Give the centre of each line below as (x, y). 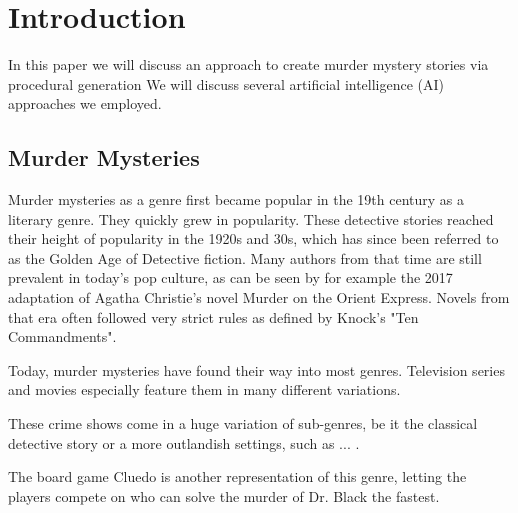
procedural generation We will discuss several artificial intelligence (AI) (226, 83)
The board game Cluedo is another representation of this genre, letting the (237, 476)
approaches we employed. (85, 103)
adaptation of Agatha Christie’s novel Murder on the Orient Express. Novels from (259, 297)
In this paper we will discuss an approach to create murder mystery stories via (248, 64)
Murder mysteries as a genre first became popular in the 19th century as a (236, 199)
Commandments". (62, 336)
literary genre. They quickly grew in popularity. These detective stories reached (251, 218)
